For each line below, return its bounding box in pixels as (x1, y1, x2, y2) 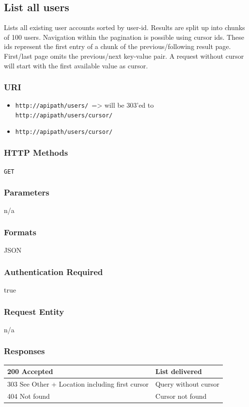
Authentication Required (4, 265, 103, 277)
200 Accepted (7, 366, 53, 376)
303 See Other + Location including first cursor (7, 379, 149, 389)
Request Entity (4, 305, 64, 317)
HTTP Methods (4, 147, 68, 159)
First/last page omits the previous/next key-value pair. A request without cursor (4, 50, 244, 61)
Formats (4, 226, 36, 238)
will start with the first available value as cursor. (4, 60, 148, 70)
